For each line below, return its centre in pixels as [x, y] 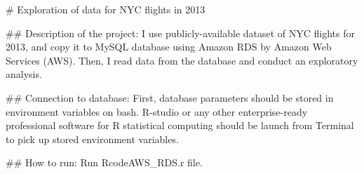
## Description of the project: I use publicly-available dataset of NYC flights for [181, 33]
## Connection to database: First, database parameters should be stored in [170, 97]
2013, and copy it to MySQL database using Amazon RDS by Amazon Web [169, 47]
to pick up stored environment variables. [92, 139]
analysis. [24, 74]
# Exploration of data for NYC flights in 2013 [106, 9]
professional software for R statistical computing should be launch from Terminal [180, 125]
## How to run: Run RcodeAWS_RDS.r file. [104, 162]
